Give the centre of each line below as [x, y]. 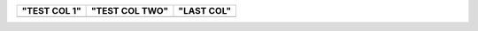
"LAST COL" [205, 11]
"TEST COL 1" [51, 11]
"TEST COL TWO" [130, 11]
